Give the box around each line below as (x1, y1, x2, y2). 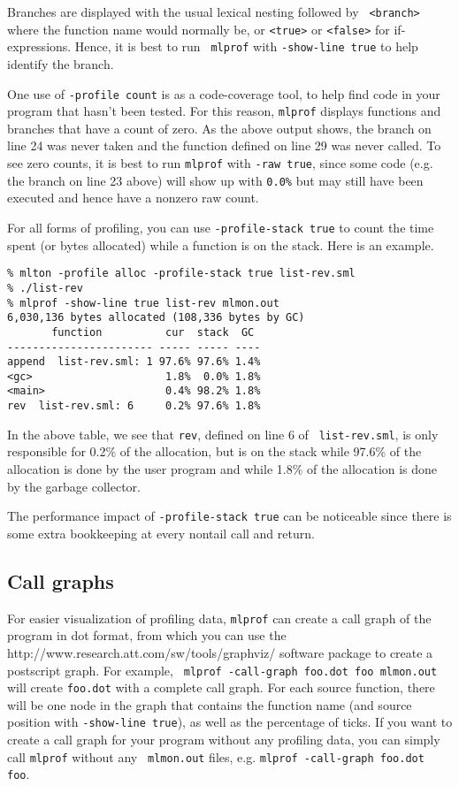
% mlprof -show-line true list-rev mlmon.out (7, 296, 279, 309)
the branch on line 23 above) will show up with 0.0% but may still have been (7, 171, 424, 189)
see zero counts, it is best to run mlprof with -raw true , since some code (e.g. (7, 154, 433, 172)
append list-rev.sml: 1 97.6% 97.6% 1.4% (7, 355, 261, 369)
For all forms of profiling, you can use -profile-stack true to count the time (7, 217, 434, 236)
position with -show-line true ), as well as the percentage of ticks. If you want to (7, 713, 453, 731)
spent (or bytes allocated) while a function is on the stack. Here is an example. (7, 235, 434, 254)
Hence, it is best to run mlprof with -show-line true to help (74, 37, 418, 56)
